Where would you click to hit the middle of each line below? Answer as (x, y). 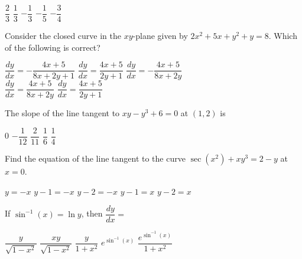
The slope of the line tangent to (62, 113)
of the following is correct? (53, 47)
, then (92, 213)
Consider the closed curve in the (63, 36)
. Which (283, 36)
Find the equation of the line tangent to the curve (95, 158)
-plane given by (160, 36)
